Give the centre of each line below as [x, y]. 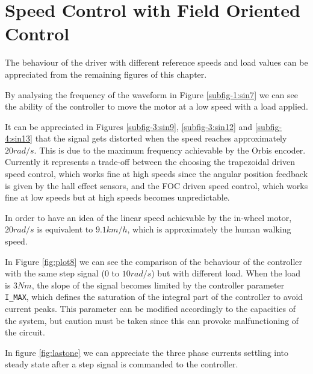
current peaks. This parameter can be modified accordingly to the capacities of [150, 309]
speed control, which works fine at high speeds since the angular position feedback [156, 174]
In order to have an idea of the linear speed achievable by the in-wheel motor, [148, 217]
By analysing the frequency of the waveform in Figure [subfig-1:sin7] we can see [151, 94]
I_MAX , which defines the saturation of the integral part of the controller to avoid [154, 297]
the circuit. [25, 332]
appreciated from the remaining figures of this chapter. [106, 74]
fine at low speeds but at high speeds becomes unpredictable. [117, 197]
